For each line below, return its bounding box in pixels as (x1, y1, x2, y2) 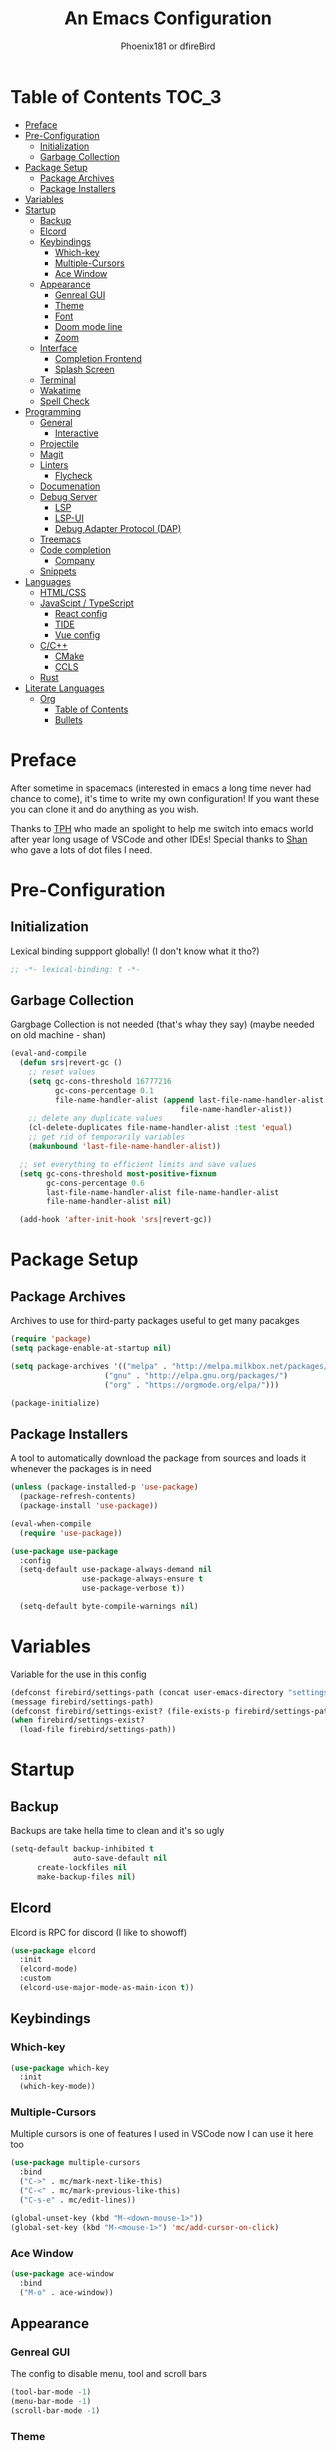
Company (54, 554, 95, 566)
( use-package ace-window (10, 2268, 114, 2279)
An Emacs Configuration (64, 7, 272, 30)
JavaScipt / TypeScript (39, 597, 135, 609)
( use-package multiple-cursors (10, 2158, 141, 2168)
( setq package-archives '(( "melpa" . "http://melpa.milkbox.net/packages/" (10, 1361, 333, 1371)
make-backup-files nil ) (36, 1872, 137, 1882)
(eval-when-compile (10, 1518, 92, 1529)
